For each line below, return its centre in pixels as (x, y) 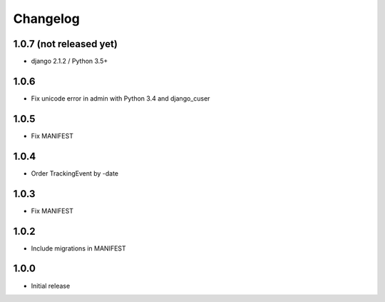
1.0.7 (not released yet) (65, 44)
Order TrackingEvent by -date (75, 173)
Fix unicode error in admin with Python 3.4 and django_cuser (120, 98)
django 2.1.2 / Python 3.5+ (70, 61)
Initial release (51, 286)
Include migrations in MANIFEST (78, 248)
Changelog (46, 19)
